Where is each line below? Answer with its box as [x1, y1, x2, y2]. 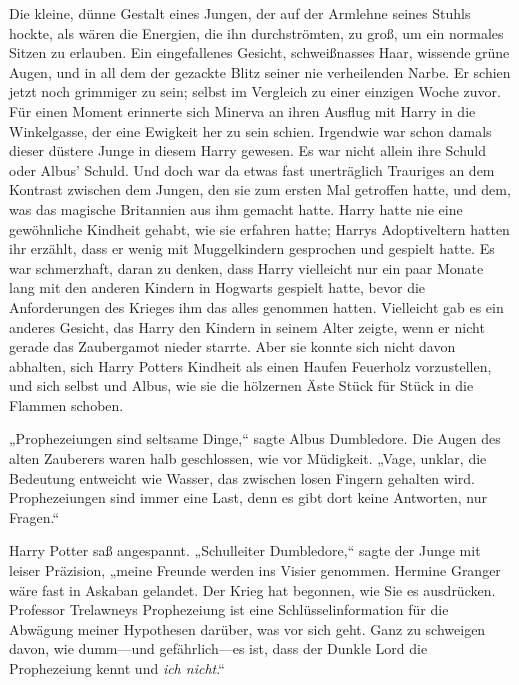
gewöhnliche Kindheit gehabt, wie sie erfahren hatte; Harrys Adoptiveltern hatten [9, 218, 510, 239]
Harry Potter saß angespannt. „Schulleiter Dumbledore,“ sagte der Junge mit [9, 540, 481, 561]
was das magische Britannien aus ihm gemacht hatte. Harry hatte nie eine [9, 198, 463, 219]
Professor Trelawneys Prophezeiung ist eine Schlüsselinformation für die [9, 599, 449, 620]
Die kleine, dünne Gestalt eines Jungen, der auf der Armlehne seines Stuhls [9, 3, 471, 23]
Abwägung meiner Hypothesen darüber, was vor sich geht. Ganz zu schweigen [9, 618, 486, 639]
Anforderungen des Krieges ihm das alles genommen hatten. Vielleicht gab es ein [9, 296, 504, 317]
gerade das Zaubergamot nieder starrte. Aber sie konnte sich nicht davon [9, 336, 456, 357]
